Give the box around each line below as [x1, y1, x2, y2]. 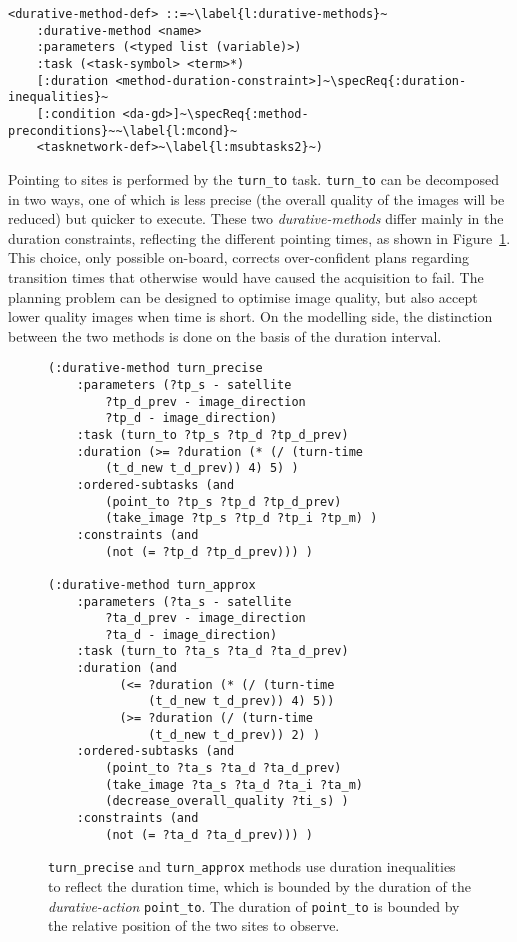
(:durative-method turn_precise [48, 361, 263, 376]
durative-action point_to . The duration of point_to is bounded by [48, 895, 460, 916]
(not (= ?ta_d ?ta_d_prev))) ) [105, 827, 313, 842]
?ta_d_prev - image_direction [105, 611, 306, 626]
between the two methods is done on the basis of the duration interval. [8, 325, 442, 346]
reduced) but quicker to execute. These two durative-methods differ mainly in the [8, 208, 504, 229]
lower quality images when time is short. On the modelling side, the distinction [8, 306, 493, 327]
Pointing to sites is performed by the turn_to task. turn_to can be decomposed [8, 168, 499, 189]
